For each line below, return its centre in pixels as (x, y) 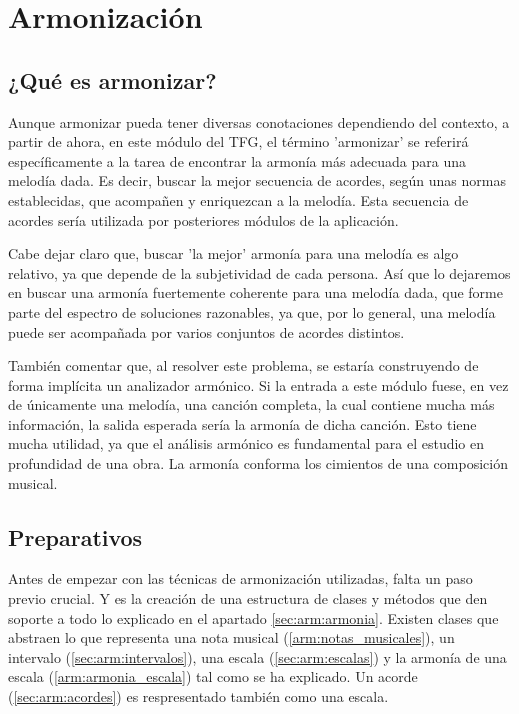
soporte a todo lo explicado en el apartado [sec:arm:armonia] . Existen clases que (253, 617)
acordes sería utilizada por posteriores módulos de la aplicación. (203, 219)
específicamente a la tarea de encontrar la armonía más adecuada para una (237, 160)
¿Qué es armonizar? (112, 79)
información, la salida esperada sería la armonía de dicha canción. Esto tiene (242, 423)
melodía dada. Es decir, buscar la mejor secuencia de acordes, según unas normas (257, 180)
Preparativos (75, 536)
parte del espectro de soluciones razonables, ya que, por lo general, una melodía (252, 311)
